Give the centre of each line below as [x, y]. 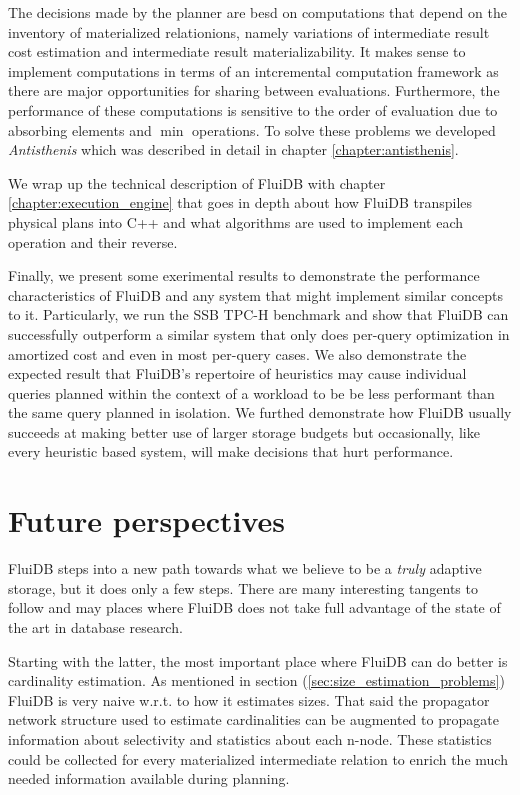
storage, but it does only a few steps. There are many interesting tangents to [243, 587]
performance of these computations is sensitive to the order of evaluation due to [253, 109]
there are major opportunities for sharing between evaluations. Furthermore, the [254, 90]
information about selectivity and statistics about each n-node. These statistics [250, 738]
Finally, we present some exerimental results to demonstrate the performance [244, 275]
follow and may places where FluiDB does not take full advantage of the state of [254, 607]
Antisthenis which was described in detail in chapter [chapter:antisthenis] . [233, 149]
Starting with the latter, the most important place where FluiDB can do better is [258, 660]
